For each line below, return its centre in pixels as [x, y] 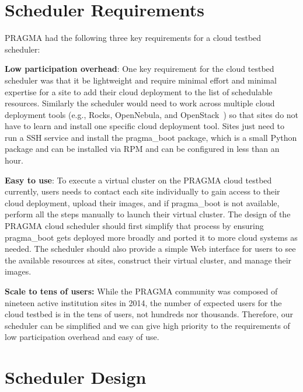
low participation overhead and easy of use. [82, 337]
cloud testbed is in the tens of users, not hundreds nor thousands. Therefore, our [149, 314]
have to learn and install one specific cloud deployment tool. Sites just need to [145, 126]
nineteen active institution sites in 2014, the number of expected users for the [143, 302]
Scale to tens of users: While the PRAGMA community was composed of [141, 291]
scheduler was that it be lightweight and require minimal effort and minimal [141, 80]
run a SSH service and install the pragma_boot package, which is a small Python [151, 137]
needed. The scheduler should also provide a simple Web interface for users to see [150, 249]
